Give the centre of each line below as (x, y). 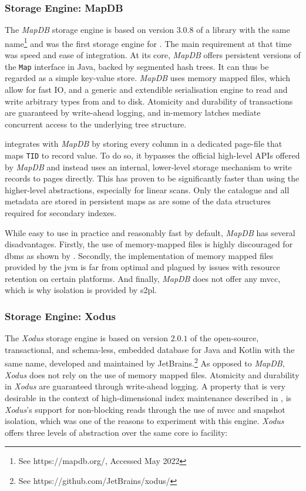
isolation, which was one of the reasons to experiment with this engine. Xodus (144, 421)
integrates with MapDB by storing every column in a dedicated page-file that (144, 144)
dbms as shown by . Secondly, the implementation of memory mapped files (139, 255)
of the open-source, (225, 338)
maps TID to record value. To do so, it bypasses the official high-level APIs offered (152, 155)
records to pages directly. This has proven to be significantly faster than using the (152, 178)
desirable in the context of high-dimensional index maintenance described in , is (148, 397)
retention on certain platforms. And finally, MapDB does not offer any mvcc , (143, 278)
